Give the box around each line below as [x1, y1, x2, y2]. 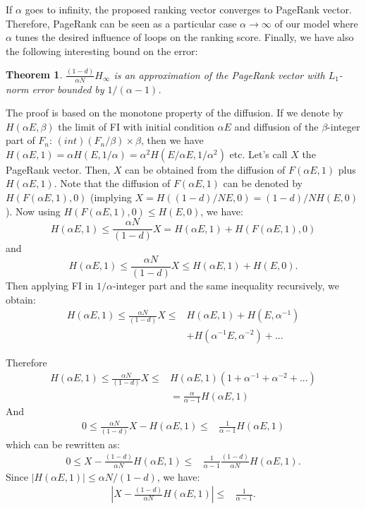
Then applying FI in [6, 277, 94, 292]
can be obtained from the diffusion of [125, 162, 286, 176]
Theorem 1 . [6, 67, 63, 82]
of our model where [274, 16, 358, 30]
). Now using [6, 203, 61, 218]
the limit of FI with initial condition [58, 119, 214, 133]
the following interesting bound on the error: [6, 43, 198, 58]
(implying [90, 190, 132, 205]
